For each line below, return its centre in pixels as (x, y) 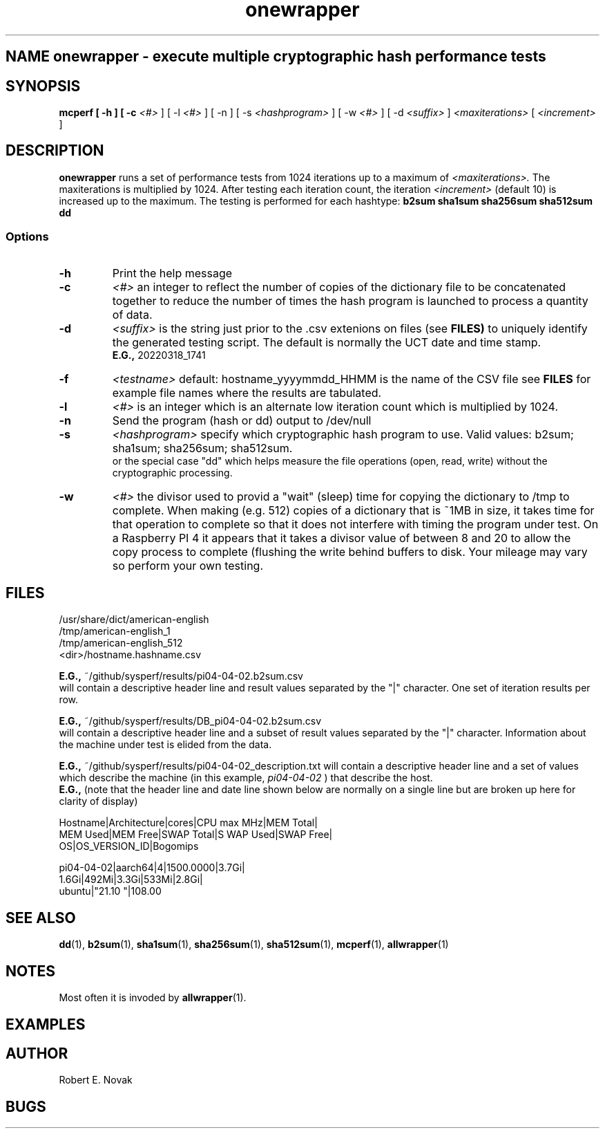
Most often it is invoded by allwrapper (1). (153, 998)
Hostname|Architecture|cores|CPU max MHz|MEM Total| (188, 823)
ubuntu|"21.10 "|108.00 (110, 891)
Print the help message (172, 273)
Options (27, 237)
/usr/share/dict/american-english (134, 620)
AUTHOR (37, 1053)
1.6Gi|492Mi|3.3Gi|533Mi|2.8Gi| (131, 880)
